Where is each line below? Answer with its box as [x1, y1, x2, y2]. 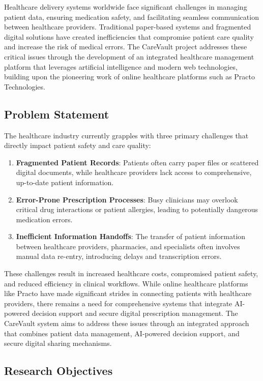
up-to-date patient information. [16, 177, 114, 187]
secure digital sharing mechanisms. [4, 338, 112, 348]
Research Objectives [4, 363, 113, 378]
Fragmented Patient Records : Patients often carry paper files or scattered [16, 157, 259, 167]
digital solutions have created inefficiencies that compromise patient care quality [4, 31, 254, 42]
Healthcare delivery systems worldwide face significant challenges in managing [4, 2, 247, 12]
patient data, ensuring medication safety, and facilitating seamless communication [4, 11, 259, 22]
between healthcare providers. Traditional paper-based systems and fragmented [4, 21, 251, 32]
